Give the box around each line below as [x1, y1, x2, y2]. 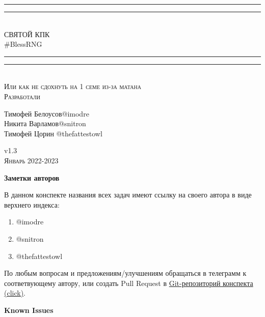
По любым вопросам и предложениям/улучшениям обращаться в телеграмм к [4, 268, 247, 278]
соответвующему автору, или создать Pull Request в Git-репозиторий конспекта [4, 277, 253, 288]
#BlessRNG [4, 39, 42, 49]
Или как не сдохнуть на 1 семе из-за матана [4, 81, 141, 92]
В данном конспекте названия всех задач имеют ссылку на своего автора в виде [4, 189, 252, 200]
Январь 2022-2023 [4, 155, 59, 165]
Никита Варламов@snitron [4, 118, 86, 129]
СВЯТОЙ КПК [4, 28, 50, 39]
